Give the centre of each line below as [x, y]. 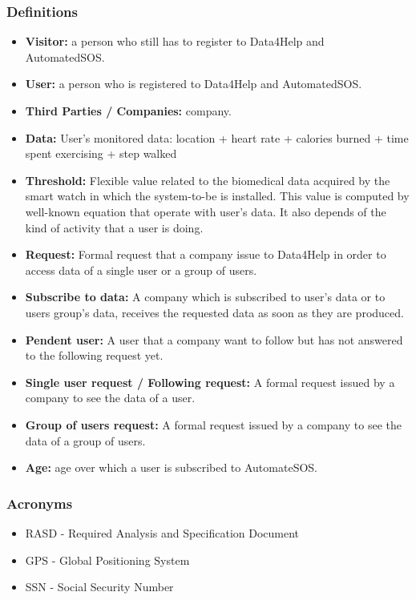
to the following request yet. [94, 355]
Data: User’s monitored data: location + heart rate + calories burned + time [217, 137]
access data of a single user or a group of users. [141, 270]
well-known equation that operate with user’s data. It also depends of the [206, 211]
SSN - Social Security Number [99, 587]
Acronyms [40, 503]
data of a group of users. [85, 440]
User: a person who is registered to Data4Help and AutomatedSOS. [194, 84]
